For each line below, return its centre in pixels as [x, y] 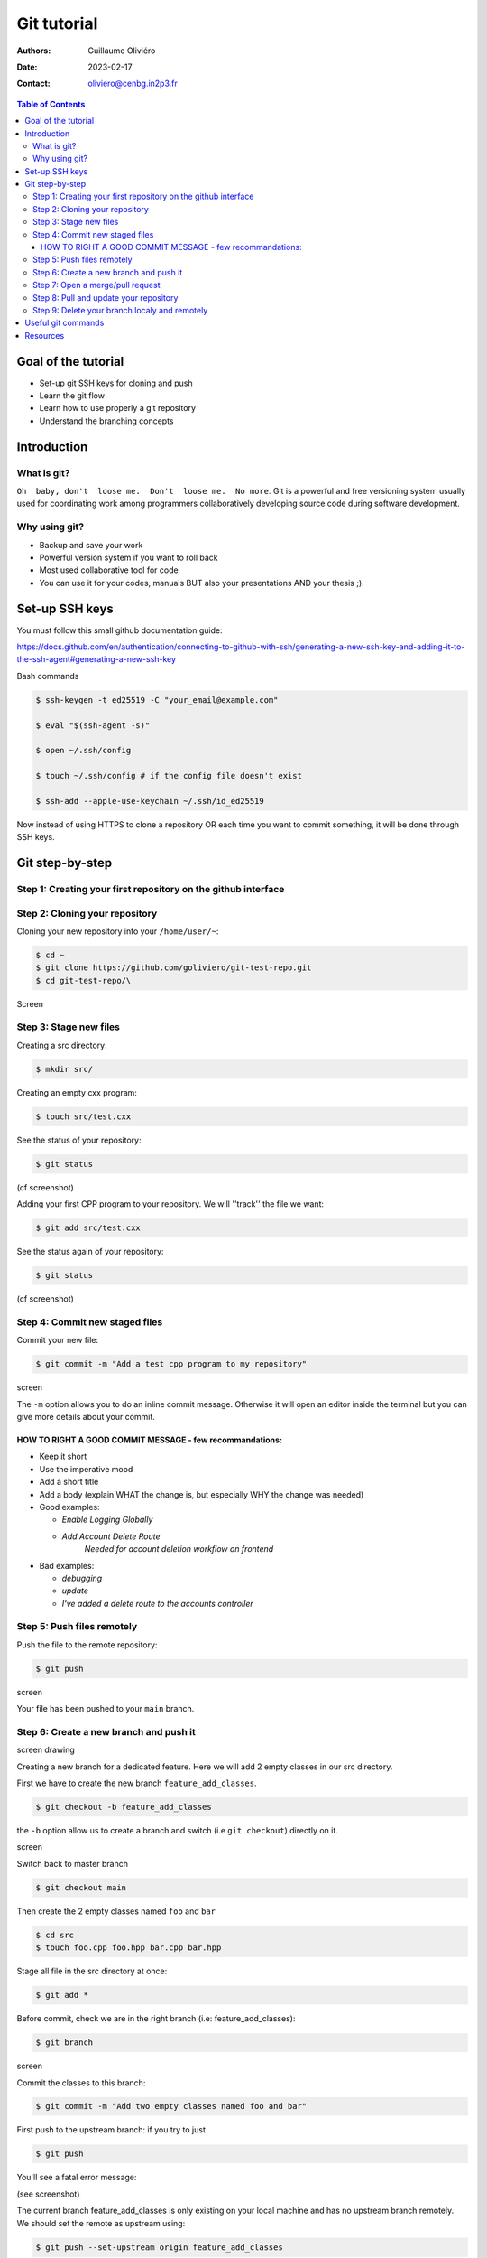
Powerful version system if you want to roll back [129, 557]
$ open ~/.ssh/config [83, 751]
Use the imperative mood [86, 1469]
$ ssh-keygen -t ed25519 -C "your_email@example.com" [157, 700]
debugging [82, 1578]
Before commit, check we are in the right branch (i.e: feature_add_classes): [156, 2019]
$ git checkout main [81, 1887]
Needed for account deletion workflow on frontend [179, 1549]
